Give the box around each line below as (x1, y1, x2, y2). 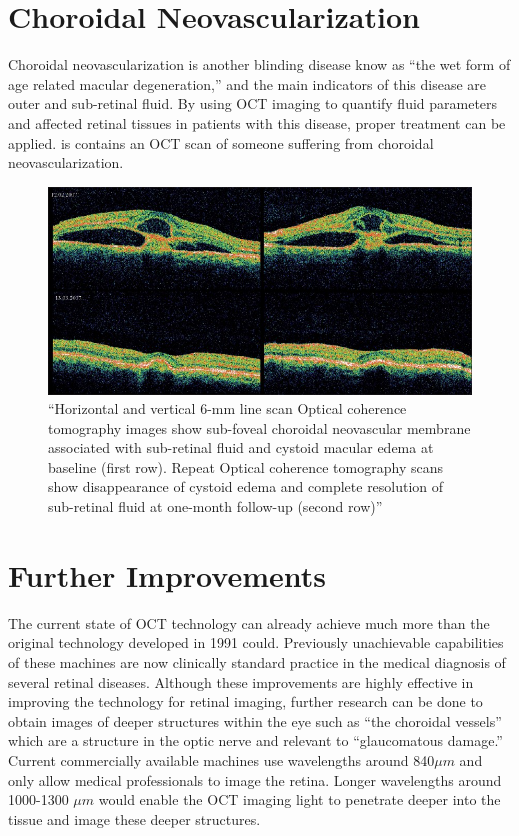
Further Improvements (8, 554, 326, 595)
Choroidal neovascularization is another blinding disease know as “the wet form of (8, 54, 511, 75)
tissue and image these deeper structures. (8, 808, 261, 829)
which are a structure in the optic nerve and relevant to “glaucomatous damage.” (8, 730, 503, 751)
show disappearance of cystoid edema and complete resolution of (48, 476, 444, 497)
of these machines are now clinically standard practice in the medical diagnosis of (8, 651, 506, 672)
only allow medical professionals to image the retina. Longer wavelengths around (8, 769, 502, 790)
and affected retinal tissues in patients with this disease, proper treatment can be (8, 112, 506, 133)
